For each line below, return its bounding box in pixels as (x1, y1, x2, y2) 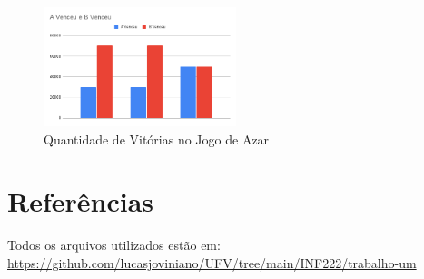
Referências (7, 183, 154, 220)
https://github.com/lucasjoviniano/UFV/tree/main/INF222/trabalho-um (7, 253, 417, 272)
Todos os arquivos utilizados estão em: (7, 235, 221, 254)
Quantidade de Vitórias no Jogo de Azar (44, 129, 270, 148)
